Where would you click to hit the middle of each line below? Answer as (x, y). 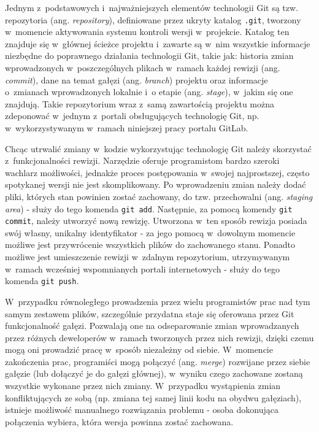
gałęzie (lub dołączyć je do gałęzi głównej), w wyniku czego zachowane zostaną (154, 373)
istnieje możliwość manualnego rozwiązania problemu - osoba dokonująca (142, 410)
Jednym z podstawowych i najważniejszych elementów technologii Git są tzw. (152, 7)
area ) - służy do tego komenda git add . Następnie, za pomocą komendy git (149, 208)
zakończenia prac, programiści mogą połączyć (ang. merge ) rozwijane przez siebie (158, 361)
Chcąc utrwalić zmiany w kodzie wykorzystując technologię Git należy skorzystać (158, 148)
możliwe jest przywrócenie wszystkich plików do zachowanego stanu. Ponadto (150, 245)
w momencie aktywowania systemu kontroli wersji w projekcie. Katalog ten (147, 32)
